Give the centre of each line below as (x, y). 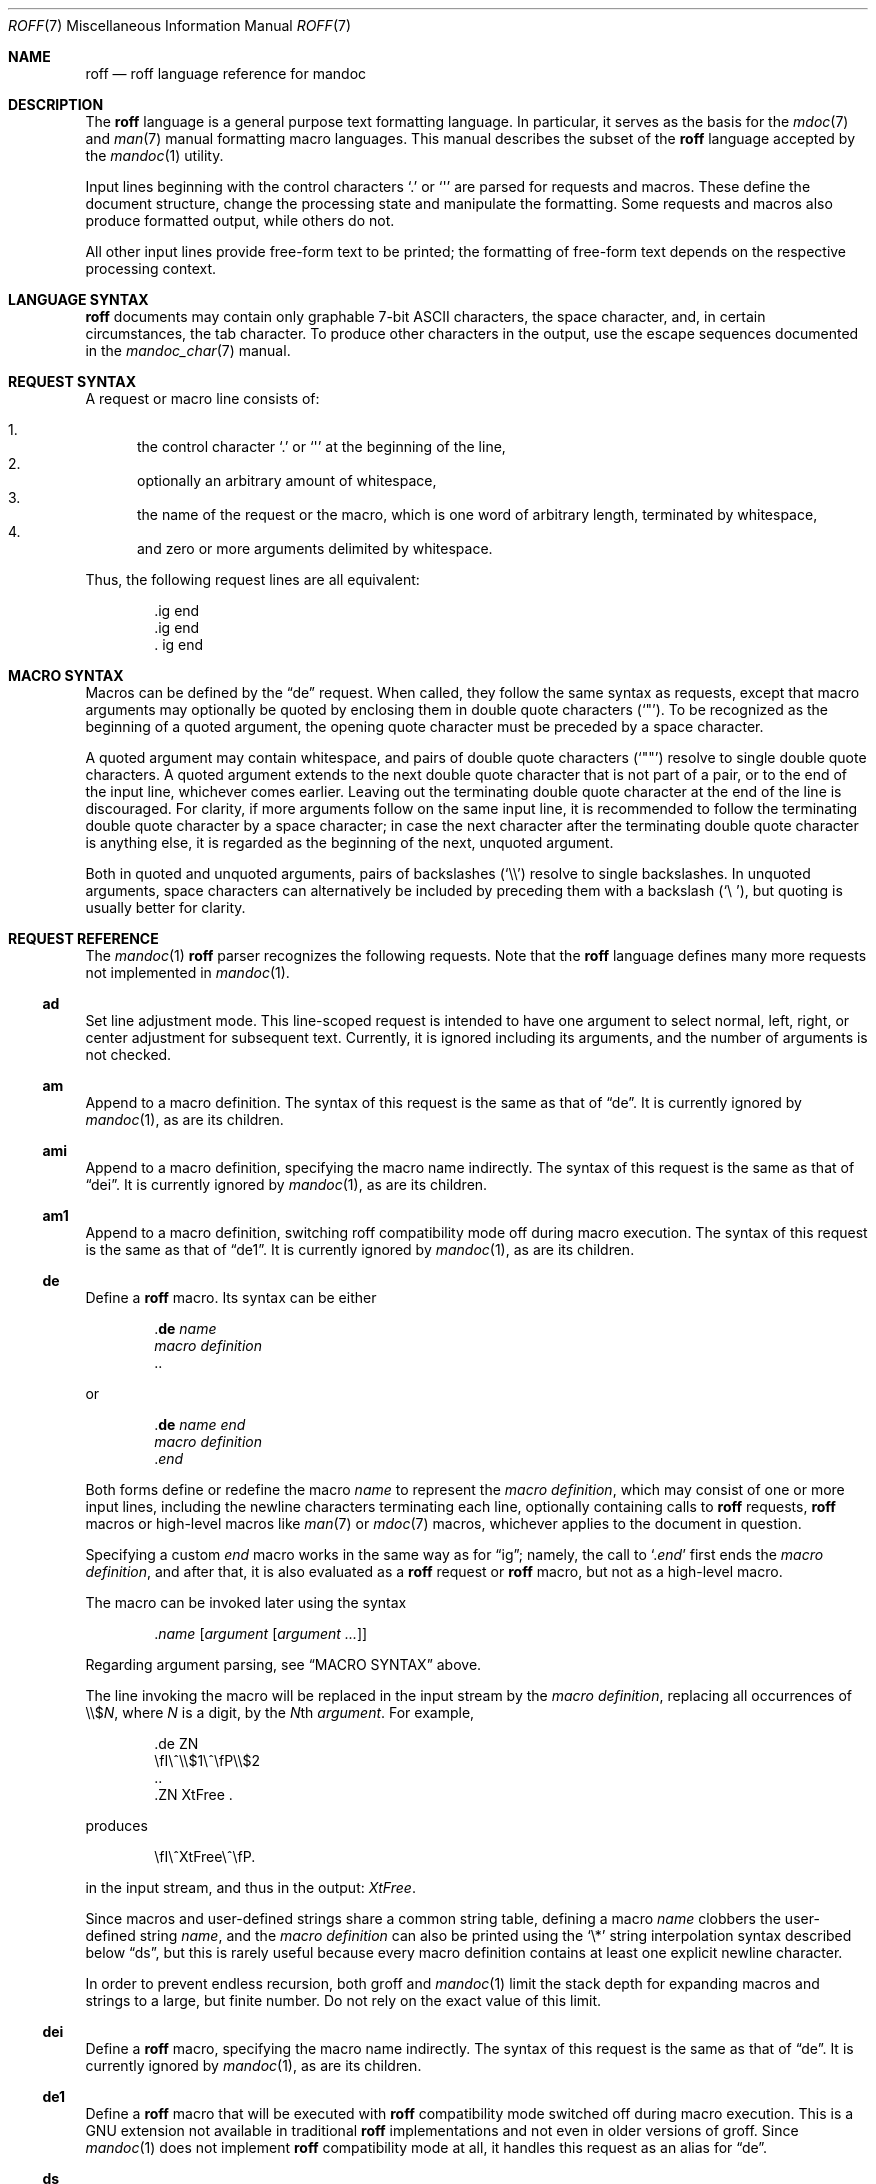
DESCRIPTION (56, 104)
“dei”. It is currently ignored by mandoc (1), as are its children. (286, 1184)
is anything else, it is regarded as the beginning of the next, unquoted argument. (349, 842)
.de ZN (176, 1743)
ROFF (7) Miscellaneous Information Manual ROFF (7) (180, 25)
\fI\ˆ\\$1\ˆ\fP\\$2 (207, 1760)
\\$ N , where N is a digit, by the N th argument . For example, (280, 1712)
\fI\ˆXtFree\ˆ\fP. (205, 1856)
